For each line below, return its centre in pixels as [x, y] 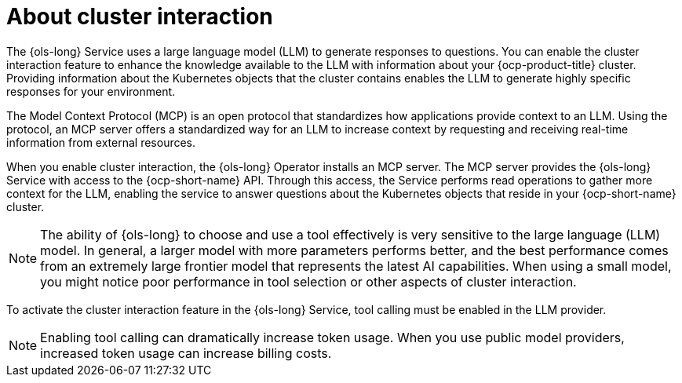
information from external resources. [101, 142]
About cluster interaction [140, 16]
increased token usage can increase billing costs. [186, 353]
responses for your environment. [91, 91]
